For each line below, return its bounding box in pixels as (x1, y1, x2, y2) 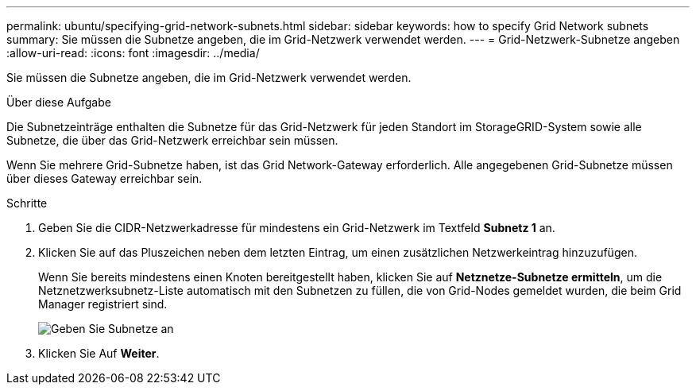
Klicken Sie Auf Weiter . (38, 346, 160, 360)
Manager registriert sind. (38, 297, 168, 311)
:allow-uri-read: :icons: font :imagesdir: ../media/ (6, 46, 260, 60)
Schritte (6, 196, 48, 210)
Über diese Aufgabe (6, 95, 111, 109)
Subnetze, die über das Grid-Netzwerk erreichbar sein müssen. (6, 134, 338, 147)
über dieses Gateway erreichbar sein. (6, 172, 203, 185)
